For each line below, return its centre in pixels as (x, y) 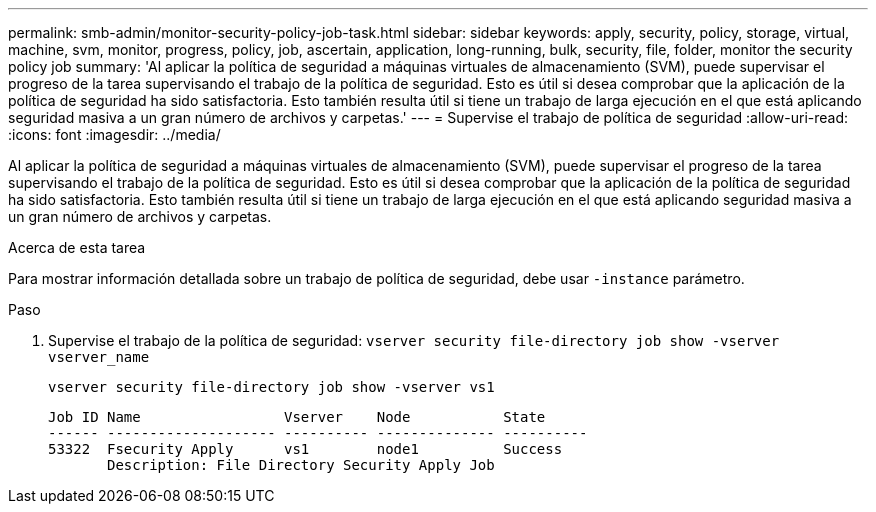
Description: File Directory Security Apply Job (301, 465)
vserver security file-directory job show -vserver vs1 (271, 387)
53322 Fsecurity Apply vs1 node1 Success (305, 449)
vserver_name (99, 357)
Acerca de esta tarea (77, 247)
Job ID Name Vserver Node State (297, 417)
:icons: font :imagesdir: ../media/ (114, 134)
